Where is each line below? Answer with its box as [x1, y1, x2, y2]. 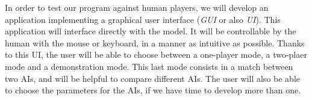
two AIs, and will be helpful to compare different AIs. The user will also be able [5, 72, 300, 84]
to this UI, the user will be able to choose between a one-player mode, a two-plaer [5, 48, 307, 61]
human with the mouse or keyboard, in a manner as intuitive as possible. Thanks [5, 36, 305, 49]
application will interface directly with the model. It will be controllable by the [5, 25, 296, 37]
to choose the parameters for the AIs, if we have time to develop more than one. [5, 84, 301, 96]
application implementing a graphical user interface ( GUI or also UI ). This [5, 13, 281, 25]
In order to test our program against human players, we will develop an [5, 1, 269, 13]
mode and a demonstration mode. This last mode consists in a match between [5, 60, 293, 72]
